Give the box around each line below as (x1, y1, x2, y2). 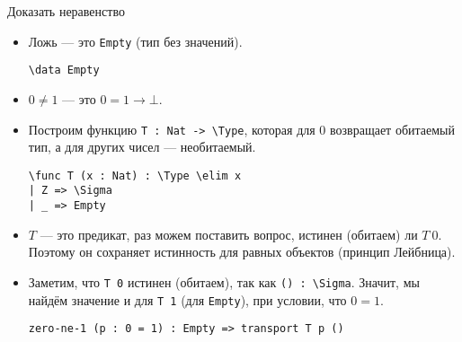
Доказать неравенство (7, 2, 125, 20)
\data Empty (28, 64, 100, 77)
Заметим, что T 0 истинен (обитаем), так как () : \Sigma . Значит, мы (28, 272, 420, 291)
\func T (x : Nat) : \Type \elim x (28, 169, 242, 182)
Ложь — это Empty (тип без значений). (28, 31, 243, 50)
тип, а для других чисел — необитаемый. (28, 137, 256, 156)
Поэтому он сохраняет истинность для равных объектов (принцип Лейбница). (28, 242, 456, 261)
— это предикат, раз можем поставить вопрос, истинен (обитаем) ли (40, 224, 418, 243)
